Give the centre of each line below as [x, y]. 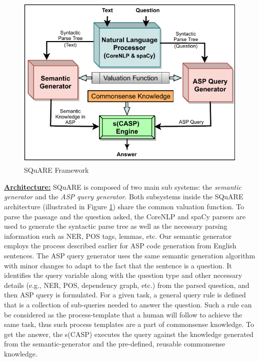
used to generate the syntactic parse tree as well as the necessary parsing [116, 226]
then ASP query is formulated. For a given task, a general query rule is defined [125, 295]
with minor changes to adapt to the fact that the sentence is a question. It [118, 265]
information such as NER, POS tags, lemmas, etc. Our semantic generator [118, 236]
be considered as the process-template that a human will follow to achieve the [123, 314]
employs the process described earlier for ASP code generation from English [120, 246]
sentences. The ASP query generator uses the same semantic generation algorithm [130, 255]
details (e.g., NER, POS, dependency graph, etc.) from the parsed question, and [127, 285]
